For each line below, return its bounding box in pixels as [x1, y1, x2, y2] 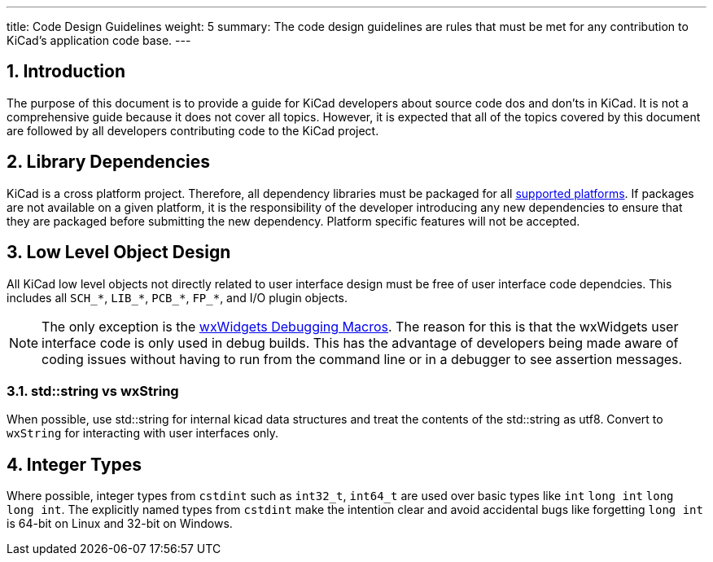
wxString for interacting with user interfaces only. [7, 426, 279, 441]
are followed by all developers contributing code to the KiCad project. [7, 123, 379, 138]
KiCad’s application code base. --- [7, 33, 191, 47]
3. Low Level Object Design [7, 242, 231, 263]
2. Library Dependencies [7, 151, 210, 173]
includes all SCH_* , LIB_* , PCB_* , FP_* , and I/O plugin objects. [7, 290, 348, 305]
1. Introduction [7, 61, 125, 82]
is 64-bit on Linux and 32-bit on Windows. [7, 516, 233, 531]
